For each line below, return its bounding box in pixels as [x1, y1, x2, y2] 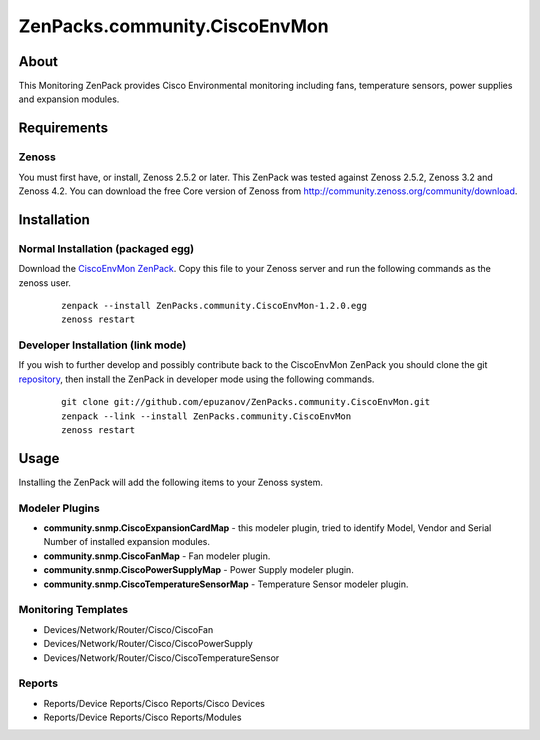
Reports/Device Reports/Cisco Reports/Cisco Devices [43, 697, 265, 709]
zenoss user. [18, 276, 72, 289]
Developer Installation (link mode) [18, 338, 187, 352]
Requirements [18, 120, 109, 137]
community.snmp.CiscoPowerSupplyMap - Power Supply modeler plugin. [43, 564, 354, 576]
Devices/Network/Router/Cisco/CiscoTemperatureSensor [43, 651, 280, 664]
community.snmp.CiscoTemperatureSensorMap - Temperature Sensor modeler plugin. [43, 578, 409, 590]
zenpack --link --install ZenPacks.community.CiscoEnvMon [61, 410, 352, 422]
